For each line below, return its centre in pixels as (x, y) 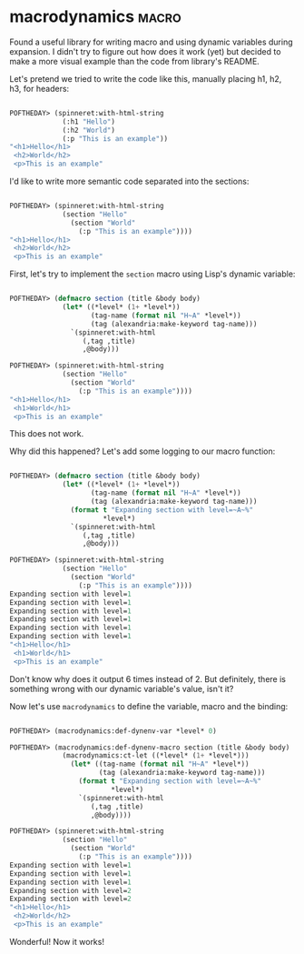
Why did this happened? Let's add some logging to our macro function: (142, 451)
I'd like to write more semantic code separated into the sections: (129, 181)
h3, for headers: (39, 88)
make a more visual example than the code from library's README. (135, 61)
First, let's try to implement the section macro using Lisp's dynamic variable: (152, 274)
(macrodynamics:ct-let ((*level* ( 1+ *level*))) (156, 756)
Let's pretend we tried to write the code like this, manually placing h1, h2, (146, 78)
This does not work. (47, 434)
